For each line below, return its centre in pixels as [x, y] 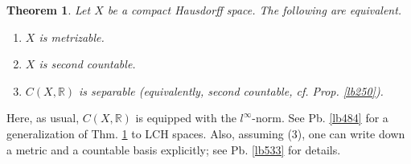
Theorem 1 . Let [49, 10]
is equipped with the [186, 118]
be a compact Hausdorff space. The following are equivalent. [255, 10]
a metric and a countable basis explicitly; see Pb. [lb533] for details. [174, 149]
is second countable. [87, 64]
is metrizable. [72, 37]
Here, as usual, [43, 118]
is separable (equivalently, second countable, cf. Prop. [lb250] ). [231, 90]
